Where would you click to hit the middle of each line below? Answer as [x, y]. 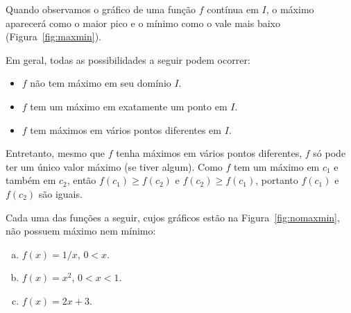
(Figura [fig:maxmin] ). [53, 36]
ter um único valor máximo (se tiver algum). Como [114, 166]
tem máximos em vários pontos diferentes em [126, 129]
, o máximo [290, 9]
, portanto [277, 180]
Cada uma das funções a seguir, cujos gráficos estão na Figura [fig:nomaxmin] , [173, 217]
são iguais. [60, 193]
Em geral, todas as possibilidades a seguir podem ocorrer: [128, 59]
